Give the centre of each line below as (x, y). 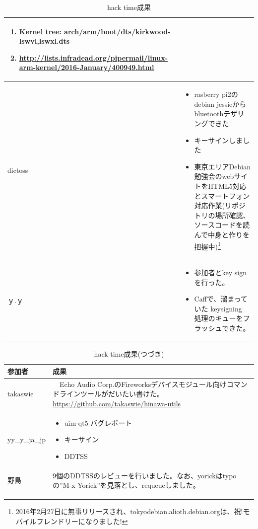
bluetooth (209, 113)
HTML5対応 (227, 186)
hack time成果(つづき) (129, 354)
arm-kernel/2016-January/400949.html (87, 67)
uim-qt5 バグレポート (98, 422)
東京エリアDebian (222, 166)
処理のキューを (219, 318)
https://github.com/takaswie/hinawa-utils (117, 403)
